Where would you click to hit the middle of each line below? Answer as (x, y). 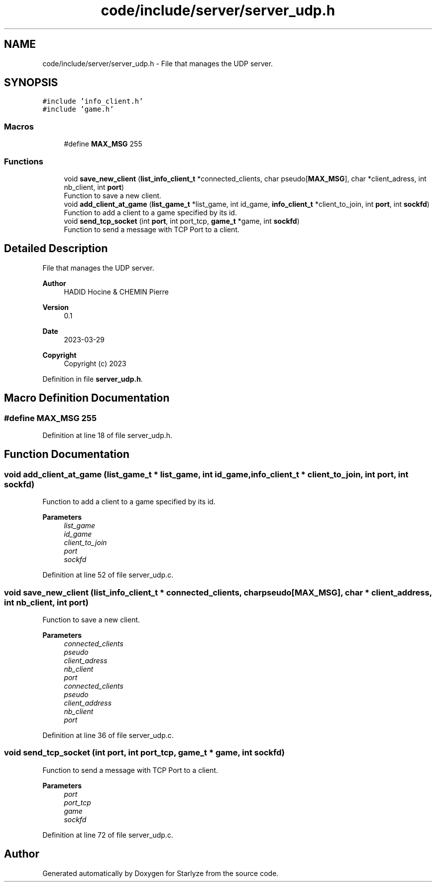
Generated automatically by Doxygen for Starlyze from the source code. (161, 873)
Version (55, 307)
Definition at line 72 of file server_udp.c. (108, 835)
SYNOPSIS (31, 83)
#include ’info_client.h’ (93, 101)
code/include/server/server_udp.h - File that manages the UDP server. (158, 63)
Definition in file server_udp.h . (93, 379)
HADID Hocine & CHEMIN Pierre (116, 292)
